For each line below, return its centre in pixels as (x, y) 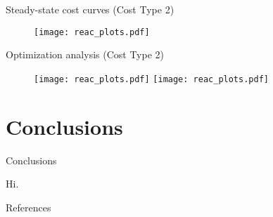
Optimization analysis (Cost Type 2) (85, 54)
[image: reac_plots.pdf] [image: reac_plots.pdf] (151, 79)
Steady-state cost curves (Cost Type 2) (90, 9)
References (28, 207)
